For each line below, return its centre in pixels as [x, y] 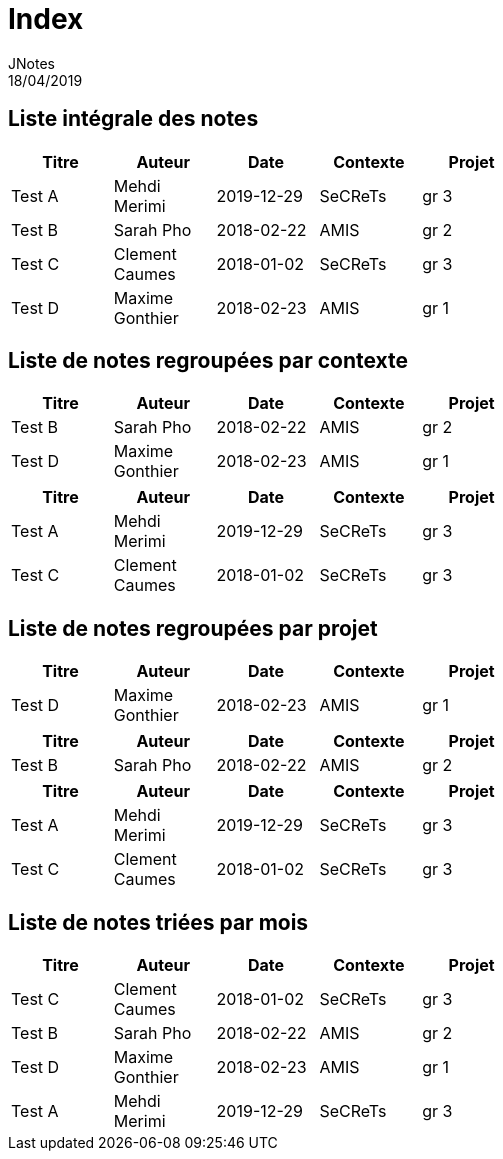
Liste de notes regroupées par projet [193, 628]
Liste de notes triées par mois [158, 922]
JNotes [31, 63]
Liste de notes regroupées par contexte [208, 361]
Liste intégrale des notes [133, 119]
